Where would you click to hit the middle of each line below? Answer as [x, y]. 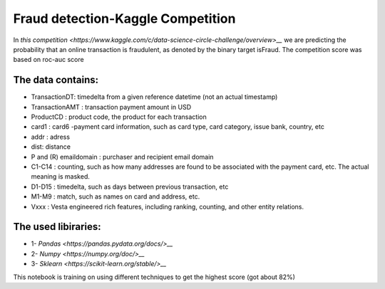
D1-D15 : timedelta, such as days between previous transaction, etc [130, 186]
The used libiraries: [57, 227]
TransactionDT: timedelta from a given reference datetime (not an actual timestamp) [154, 97]
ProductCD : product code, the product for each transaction [119, 117]
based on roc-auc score [49, 60]
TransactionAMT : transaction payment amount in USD [111, 107]
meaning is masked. [61, 177]
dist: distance [51, 147]
